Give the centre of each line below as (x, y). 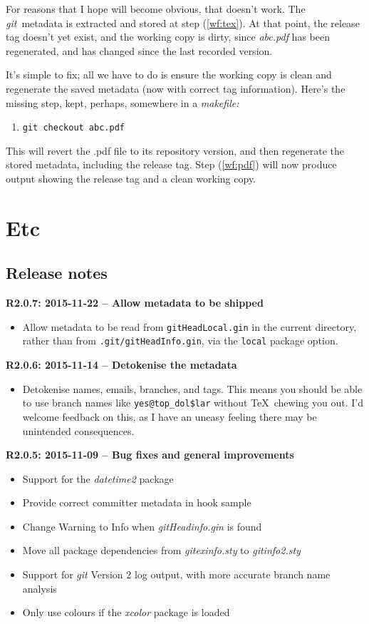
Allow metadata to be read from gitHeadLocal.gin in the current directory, (189, 326)
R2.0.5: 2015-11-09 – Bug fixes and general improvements (150, 455)
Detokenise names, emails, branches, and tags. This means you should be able (192, 388)
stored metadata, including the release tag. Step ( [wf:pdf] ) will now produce (171, 164)
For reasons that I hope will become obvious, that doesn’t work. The (156, 9)
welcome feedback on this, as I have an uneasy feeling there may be (170, 416)
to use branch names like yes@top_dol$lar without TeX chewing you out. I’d (193, 403)
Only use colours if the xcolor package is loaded (126, 612)
